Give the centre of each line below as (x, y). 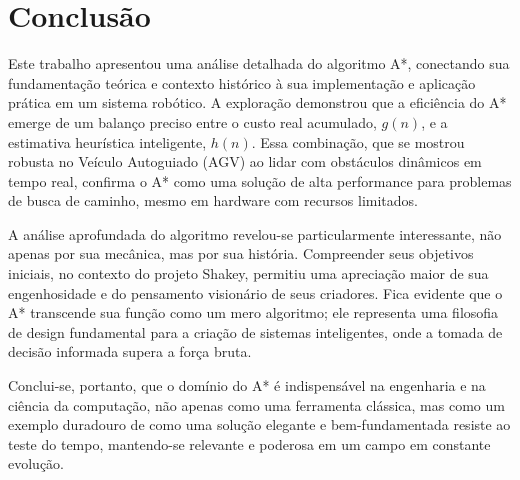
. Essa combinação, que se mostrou (358, 141)
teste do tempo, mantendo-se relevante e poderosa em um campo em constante (249, 443)
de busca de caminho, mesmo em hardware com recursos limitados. (213, 200)
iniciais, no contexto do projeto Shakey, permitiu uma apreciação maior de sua (248, 273)
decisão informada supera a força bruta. (130, 351)
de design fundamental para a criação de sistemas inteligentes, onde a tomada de (255, 331)
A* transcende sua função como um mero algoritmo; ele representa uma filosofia (253, 312)
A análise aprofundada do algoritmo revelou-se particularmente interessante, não (255, 233)
